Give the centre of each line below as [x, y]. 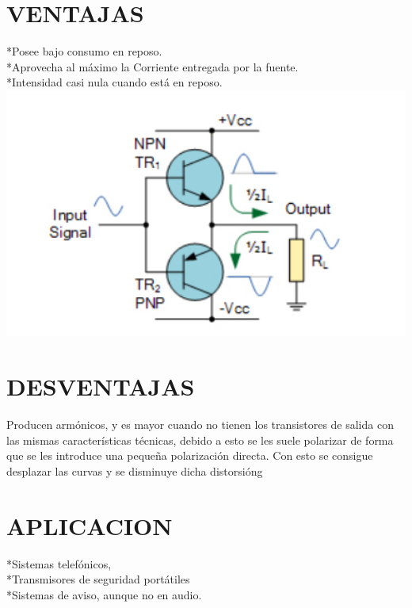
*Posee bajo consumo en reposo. [84, 51]
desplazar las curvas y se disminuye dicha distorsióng [135, 470]
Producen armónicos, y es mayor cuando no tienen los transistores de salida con [200, 424]
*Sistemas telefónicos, [59, 563]
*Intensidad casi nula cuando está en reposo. [114, 82]
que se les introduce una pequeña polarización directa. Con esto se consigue [190, 455]
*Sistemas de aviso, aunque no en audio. [104, 594]
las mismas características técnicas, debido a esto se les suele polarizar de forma [200, 440]
